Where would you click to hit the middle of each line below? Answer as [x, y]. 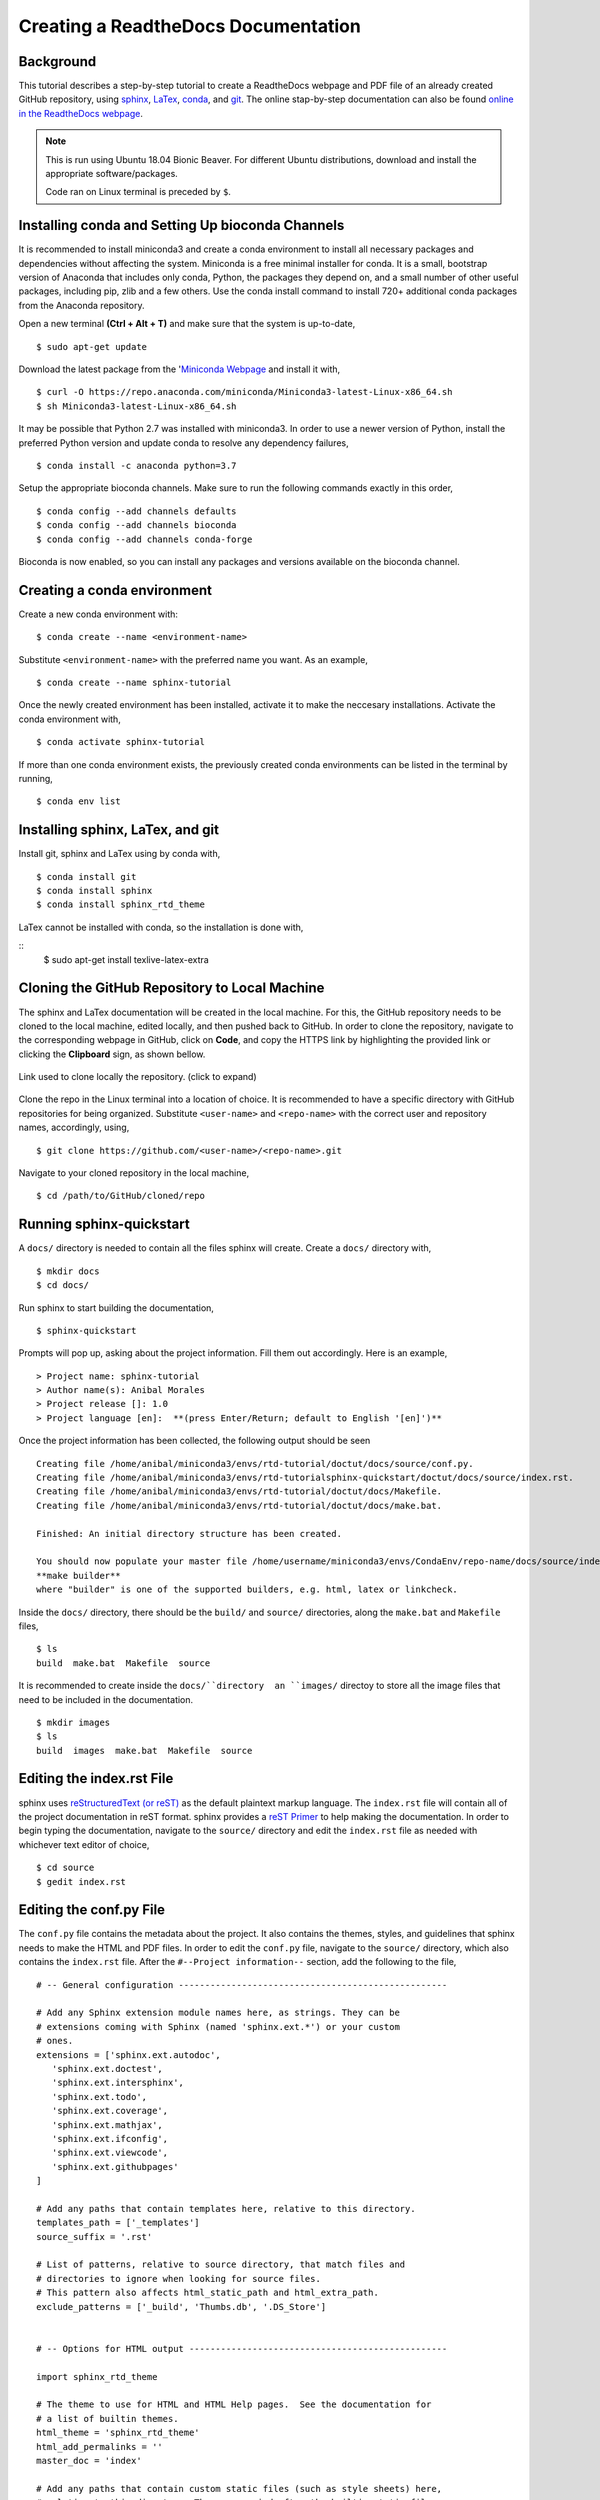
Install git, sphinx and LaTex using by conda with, [119, 854]
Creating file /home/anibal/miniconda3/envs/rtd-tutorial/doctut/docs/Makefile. [239, 1491]
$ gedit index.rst [81, 1881]
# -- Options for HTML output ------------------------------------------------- [242, 2348]
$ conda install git [86, 876]
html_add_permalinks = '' [100, 2446]
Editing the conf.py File [91, 1910]
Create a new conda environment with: [98, 614]
